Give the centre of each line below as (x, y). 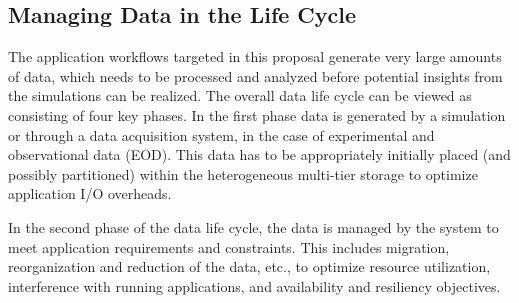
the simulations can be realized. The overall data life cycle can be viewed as (240, 95)
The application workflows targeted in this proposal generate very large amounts (255, 56)
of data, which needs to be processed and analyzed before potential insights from (255, 75)
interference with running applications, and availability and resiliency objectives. (254, 285)
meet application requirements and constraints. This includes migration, (229, 246)
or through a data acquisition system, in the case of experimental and (221, 134)
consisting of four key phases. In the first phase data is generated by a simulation (257, 114)
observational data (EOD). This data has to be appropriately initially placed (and (259, 154)
